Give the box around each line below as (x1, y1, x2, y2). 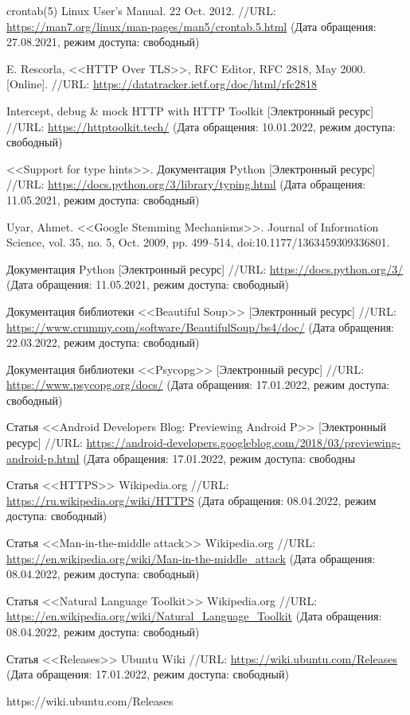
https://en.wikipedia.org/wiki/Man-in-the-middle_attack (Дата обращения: (6, 550, 376, 566)
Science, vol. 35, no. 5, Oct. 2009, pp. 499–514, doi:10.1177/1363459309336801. (6, 234, 390, 251)
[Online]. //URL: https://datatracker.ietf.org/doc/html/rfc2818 (6, 76, 317, 92)
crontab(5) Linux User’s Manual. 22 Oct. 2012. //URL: (6, 2, 276, 18)
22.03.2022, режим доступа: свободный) (6, 334, 200, 351)
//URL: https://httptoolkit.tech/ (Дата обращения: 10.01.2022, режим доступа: (6, 118, 396, 134)
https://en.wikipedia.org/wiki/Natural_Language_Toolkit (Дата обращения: (6, 608, 382, 624)
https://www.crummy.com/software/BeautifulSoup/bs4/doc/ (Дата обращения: (6, 318, 394, 335)
